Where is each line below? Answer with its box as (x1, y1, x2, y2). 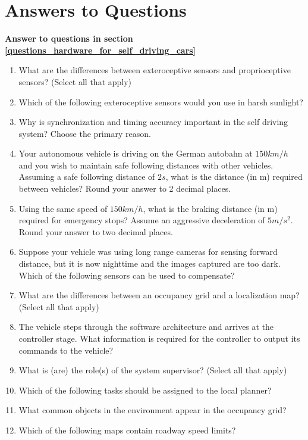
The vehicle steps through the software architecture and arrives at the (18, 320, 274, 333)
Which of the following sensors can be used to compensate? (18, 269, 235, 281)
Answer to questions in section (5, 32, 133, 45)
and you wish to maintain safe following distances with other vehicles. (18, 158, 274, 171)
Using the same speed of (18, 202, 108, 214)
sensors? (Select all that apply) (18, 75, 132, 88)
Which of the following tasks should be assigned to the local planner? (18, 383, 272, 396)
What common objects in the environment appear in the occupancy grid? (18, 404, 287, 416)
